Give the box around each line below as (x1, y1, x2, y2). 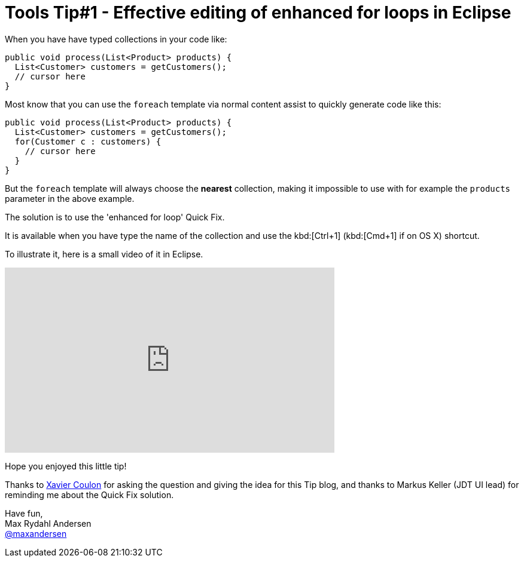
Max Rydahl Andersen (5, 518, 92, 529)
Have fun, (5, 508, 43, 518)
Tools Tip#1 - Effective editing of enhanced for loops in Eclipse (5, 2, 511, 23)
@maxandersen (5, 528, 67, 539)
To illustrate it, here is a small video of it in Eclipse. (5, 248, 203, 259)
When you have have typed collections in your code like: (5, 33, 227, 44)
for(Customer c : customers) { (14, 136, 162, 146)
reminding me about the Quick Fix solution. (5, 489, 174, 500)
